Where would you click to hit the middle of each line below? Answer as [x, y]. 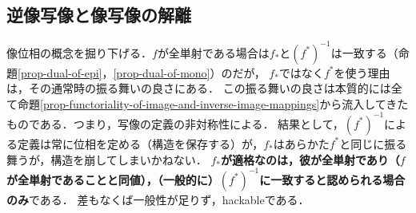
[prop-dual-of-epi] [60, 72]
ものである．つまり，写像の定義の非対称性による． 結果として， [175, 123]
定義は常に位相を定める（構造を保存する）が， [140, 143]
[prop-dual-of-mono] [162, 72]
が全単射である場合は [213, 52]
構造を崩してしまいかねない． [129, 159]
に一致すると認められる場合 [332, 179]
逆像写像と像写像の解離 [99, 15]
